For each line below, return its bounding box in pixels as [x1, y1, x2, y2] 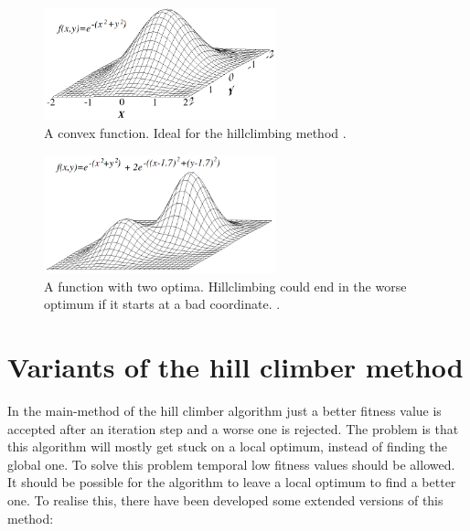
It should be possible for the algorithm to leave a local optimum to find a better [7, 473, 456, 492]
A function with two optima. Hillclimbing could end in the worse [44, 276, 407, 295]
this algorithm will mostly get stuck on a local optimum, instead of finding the [7, 437, 448, 456]
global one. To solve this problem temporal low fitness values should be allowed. [7, 454, 455, 473]
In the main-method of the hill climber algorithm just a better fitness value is [7, 401, 442, 419]
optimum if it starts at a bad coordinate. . [44, 294, 281, 313]
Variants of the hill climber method [7, 348, 464, 386]
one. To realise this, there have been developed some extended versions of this [7, 490, 443, 509]
